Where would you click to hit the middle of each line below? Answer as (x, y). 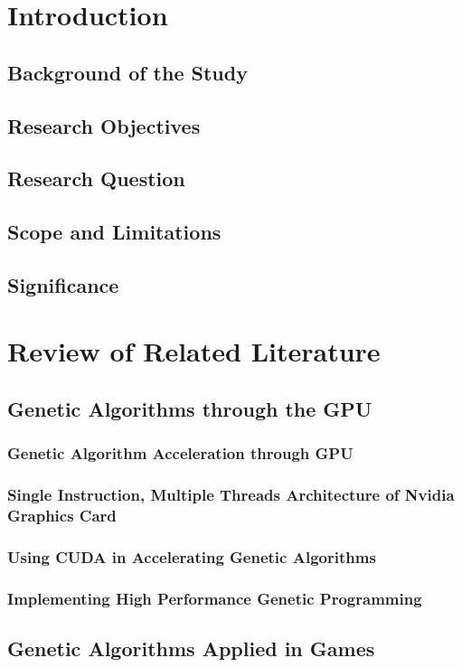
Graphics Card (62, 516)
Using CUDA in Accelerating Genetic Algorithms (192, 556)
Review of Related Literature (194, 351)
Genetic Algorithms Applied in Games (191, 648)
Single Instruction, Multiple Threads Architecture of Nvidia (231, 495)
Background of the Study (127, 72)
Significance (63, 284)
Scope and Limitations (114, 232)
